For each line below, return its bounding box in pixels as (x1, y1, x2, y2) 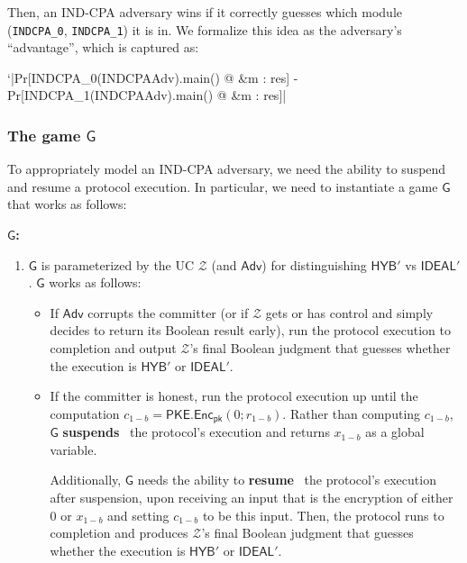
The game (7, 123, 81, 146)
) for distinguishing (261, 255, 367, 274)
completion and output (50, 339, 177, 357)
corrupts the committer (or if (87, 303, 249, 322)
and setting (107, 505, 169, 524)
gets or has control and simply (265, 303, 434, 322)
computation (50, 404, 120, 422)
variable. (50, 440, 97, 459)
